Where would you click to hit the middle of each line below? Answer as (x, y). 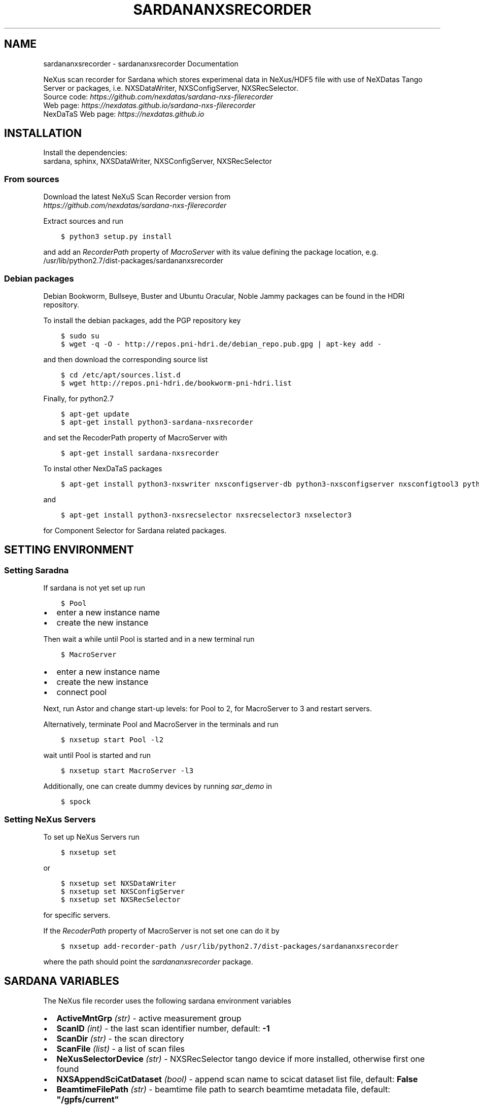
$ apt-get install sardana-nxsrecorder (140, 453)
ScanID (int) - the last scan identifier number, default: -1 (163, 1028)
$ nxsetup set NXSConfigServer (123, 891)
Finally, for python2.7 (78, 398)
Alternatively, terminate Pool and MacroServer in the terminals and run (161, 724)
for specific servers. (77, 915)
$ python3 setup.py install (116, 237)
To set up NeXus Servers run (91, 837)
